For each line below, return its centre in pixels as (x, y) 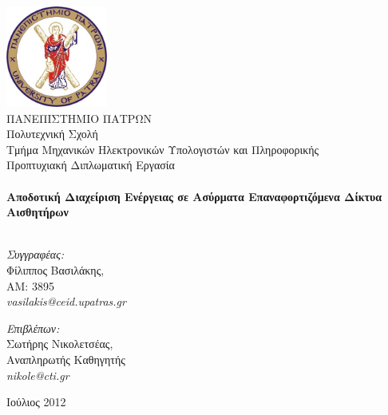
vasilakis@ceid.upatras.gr (66, 301)
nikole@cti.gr (38, 375)
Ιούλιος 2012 (36, 402)
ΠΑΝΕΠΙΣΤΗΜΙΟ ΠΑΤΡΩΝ (79, 118)
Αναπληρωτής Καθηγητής (66, 359)
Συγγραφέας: (36, 254)
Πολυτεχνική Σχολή (52, 134)
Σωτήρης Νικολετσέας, (60, 344)
